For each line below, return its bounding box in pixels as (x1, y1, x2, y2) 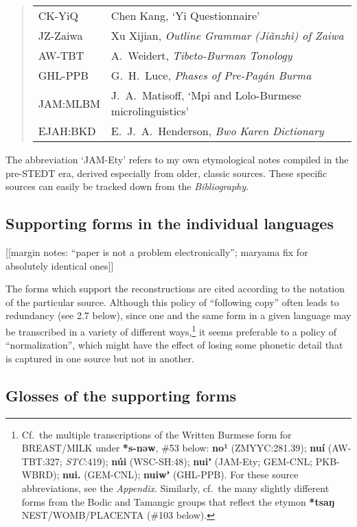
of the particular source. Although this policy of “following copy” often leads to (5, 294, 339, 309)
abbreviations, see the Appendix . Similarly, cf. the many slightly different (21, 480, 330, 495)
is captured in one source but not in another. (5, 351, 194, 365)
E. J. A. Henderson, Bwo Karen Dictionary (111, 123, 324, 139)
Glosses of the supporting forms (5, 384, 237, 406)
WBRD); (21, 467, 60, 482)
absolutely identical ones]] (5, 258, 114, 272)
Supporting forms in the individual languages (5, 213, 334, 234)
